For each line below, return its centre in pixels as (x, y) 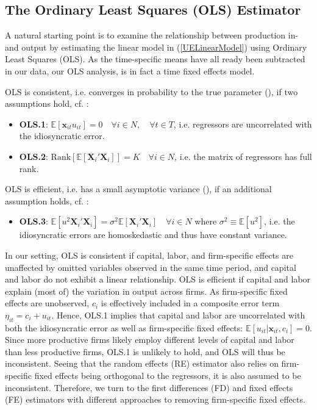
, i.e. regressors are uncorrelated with (243, 124)
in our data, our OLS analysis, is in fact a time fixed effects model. (130, 70)
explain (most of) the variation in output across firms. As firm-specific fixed (146, 291)
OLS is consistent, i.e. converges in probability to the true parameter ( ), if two (151, 91)
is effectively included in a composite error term (190, 303)
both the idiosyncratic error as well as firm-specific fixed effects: (124, 327)
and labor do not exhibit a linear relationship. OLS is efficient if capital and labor (158, 279)
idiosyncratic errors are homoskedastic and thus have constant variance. (153, 235)
